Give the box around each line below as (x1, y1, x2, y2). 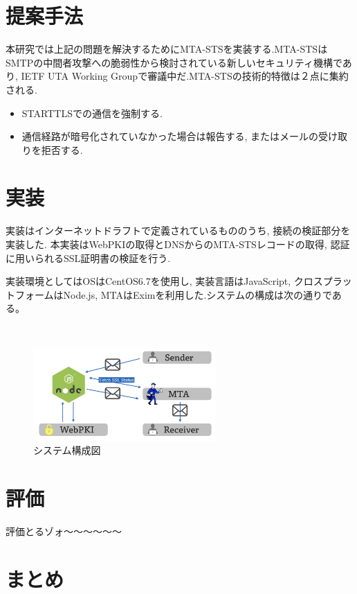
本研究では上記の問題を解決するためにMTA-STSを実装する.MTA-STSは (6, 42, 328, 56)
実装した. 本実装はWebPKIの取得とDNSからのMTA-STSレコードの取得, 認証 (6, 237, 350, 251)
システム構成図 (33, 443, 101, 457)
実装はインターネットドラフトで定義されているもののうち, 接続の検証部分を (6, 223, 351, 238)
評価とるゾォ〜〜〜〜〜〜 (6, 524, 122, 539)
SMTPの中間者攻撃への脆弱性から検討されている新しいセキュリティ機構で (6, 55, 342, 69)
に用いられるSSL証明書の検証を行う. (6, 250, 171, 265)
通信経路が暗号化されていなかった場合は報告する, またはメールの (21, 129, 318, 143)
